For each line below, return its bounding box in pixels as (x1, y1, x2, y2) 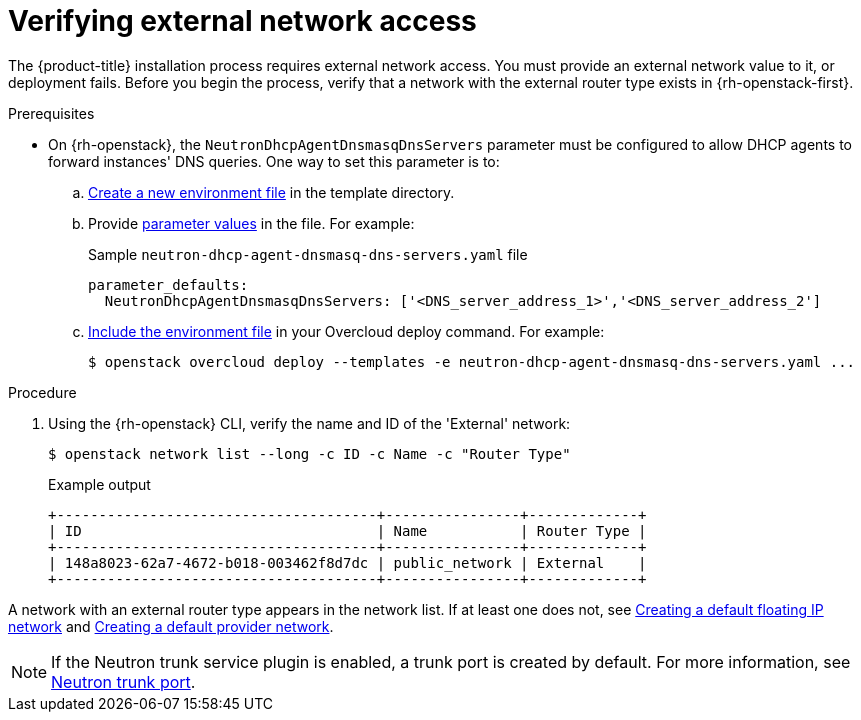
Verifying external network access (8, 4, 477, 38)
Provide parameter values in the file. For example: (88, 214, 415, 232)
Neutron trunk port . (51, 671, 196, 692)
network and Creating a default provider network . (8, 617, 334, 635)
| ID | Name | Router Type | (48, 522, 647, 539)
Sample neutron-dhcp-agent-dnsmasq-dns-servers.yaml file (88, 245, 528, 263)
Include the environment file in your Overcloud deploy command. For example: (88, 322, 605, 340)
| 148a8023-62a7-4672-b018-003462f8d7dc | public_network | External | (48, 554, 647, 571)
